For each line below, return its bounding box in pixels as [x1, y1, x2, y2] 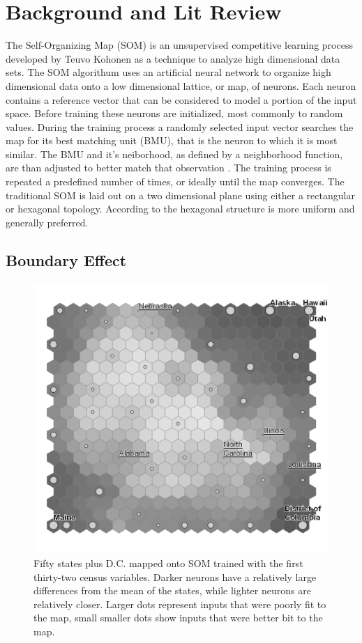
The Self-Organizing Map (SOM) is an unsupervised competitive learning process [6, 38, 353, 52]
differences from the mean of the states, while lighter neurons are [33, 583, 311, 598]
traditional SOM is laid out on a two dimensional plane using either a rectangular [6, 187, 355, 202]
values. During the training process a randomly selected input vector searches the [6, 119, 354, 134]
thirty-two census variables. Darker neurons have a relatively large [33, 569, 317, 584]
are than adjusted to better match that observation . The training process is [6, 160, 331, 175]
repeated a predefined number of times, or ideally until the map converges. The [6, 174, 345, 189]
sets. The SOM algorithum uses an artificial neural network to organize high [6, 65, 331, 79]
